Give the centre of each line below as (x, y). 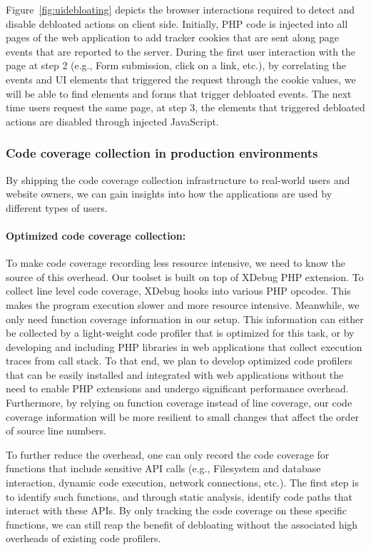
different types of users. (57, 207)
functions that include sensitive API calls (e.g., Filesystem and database (163, 468)
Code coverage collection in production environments (162, 153)
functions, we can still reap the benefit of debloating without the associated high (182, 524)
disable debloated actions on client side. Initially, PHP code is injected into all (177, 23)
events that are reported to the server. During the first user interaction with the (181, 51)
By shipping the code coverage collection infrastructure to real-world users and (178, 179)
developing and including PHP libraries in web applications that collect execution (184, 346)
